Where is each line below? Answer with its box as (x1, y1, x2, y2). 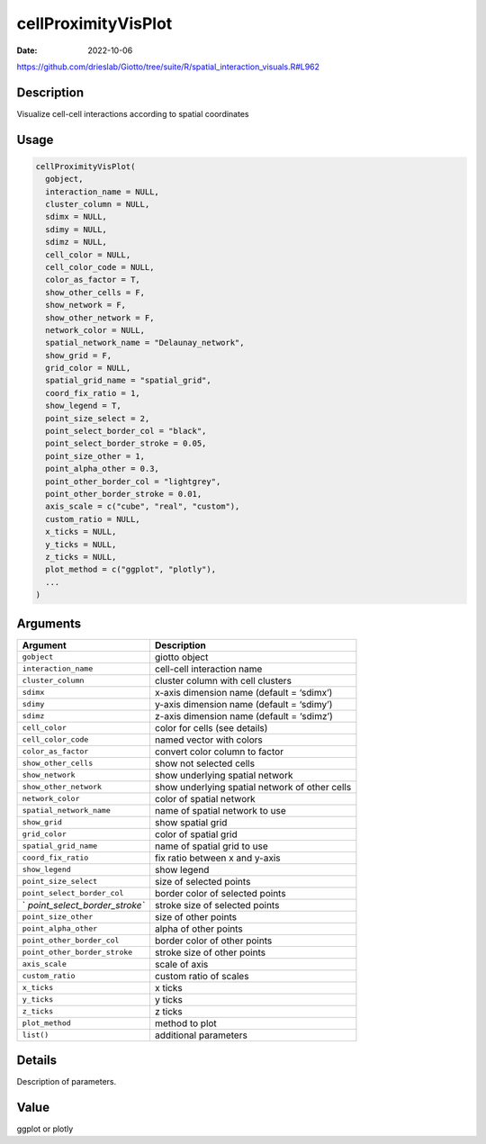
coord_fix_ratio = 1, (45, 388, 141, 398)
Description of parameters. (16, 1076, 117, 1087)
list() (22, 1031, 49, 1040)
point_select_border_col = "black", (45, 426, 207, 437)
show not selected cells (154, 757, 256, 770)
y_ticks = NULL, (45, 539, 117, 549)
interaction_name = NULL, (45, 186, 159, 197)
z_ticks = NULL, (45, 552, 117, 562)
